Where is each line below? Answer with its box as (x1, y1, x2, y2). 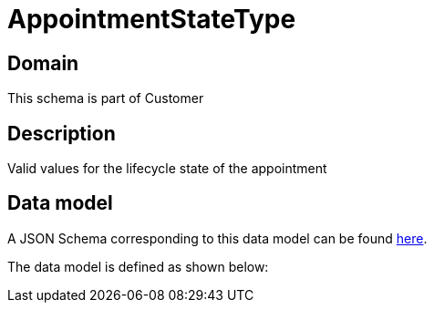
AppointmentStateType (7, 4, 296, 35)
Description (7, 121, 116, 145)
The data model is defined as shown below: (7, 258, 269, 274)
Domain (7, 51, 79, 75)
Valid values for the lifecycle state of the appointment (7, 160, 327, 177)
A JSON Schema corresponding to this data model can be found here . (7, 230, 428, 246)
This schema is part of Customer (7, 90, 204, 107)
